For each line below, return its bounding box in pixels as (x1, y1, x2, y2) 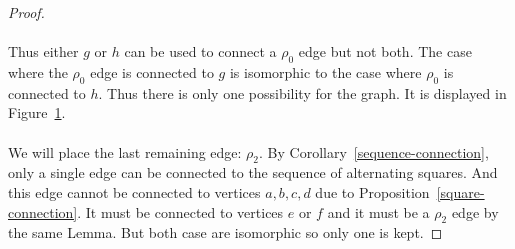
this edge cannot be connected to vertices (8, 181, 261, 202)
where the (8, 61, 68, 82)
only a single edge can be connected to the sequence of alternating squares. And (8, 162, 498, 183)
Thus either (8, 41, 79, 62)
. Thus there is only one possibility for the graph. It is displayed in (98, 82, 507, 103)
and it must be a (327, 201, 430, 222)
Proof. (8, 2, 45, 22)
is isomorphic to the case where (229, 61, 422, 82)
